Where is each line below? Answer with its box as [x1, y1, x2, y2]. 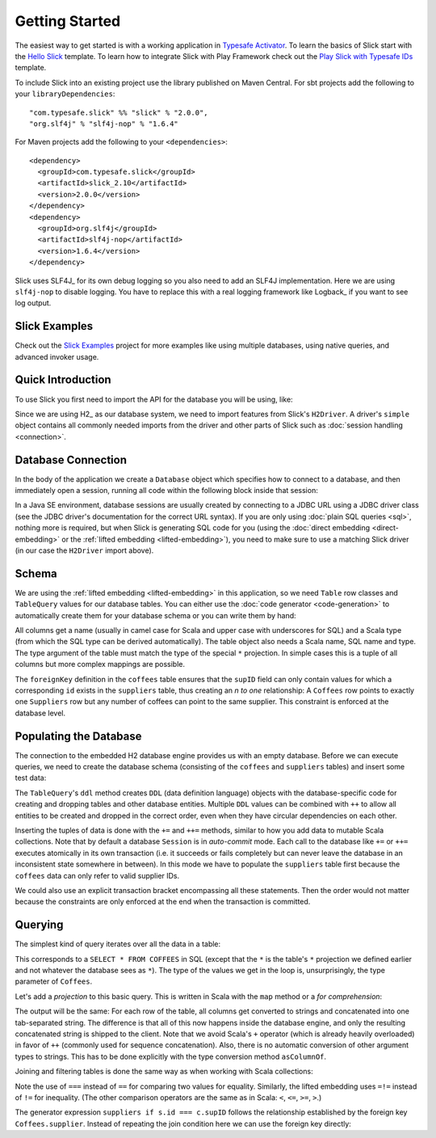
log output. [15, 298, 52, 308]
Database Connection [15, 453, 127, 466]
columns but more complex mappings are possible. [15, 660, 186, 669]
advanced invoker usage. [15, 352, 99, 361]
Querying [15, 918, 64, 932]
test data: [15, 773, 47, 783]
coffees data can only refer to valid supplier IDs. [15, 870, 180, 880]
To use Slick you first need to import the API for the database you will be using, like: [15, 394, 294, 404]
